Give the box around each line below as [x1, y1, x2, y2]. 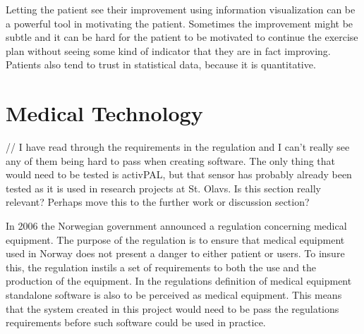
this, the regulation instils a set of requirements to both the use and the [6, 259, 317, 274]
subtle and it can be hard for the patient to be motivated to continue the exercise [6, 30, 358, 44]
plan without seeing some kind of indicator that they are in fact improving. [6, 43, 331, 58]
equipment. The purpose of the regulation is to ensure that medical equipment [6, 232, 345, 247]
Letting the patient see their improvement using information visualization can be [6, 2, 356, 16]
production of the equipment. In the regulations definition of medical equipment [6, 273, 352, 288]
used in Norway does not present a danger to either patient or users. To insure [6, 246, 345, 261]
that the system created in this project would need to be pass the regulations [6, 301, 339, 316]
